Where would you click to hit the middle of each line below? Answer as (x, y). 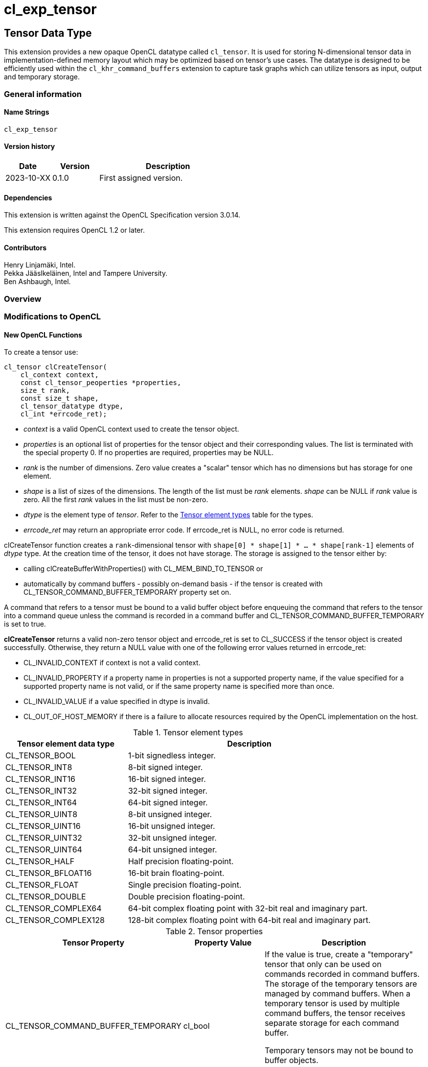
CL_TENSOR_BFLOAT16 (49, 873)
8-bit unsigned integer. (170, 814)
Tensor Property (93, 943)
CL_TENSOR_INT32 (41, 791)
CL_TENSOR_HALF (40, 861)
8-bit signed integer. (165, 767)
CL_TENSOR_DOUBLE (46, 897)
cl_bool (196, 1026)
